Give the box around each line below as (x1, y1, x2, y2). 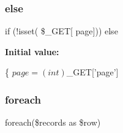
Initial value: (5, 45, 59, 58)
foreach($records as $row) (5, 116, 101, 129)
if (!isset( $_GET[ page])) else (5, 25, 118, 37)
